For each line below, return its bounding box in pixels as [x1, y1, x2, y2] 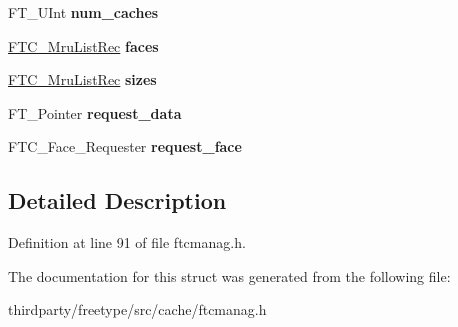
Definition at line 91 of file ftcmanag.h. [8, 232, 246, 253]
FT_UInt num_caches [8, 2, 159, 22]
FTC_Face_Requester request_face [8, 136, 242, 157]
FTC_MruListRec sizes [8, 69, 157, 90]
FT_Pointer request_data [8, 102, 182, 123]
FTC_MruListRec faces [8, 35, 159, 56]
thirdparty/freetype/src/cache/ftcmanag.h [8, 299, 267, 320]
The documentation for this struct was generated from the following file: [8, 265, 451, 286]
